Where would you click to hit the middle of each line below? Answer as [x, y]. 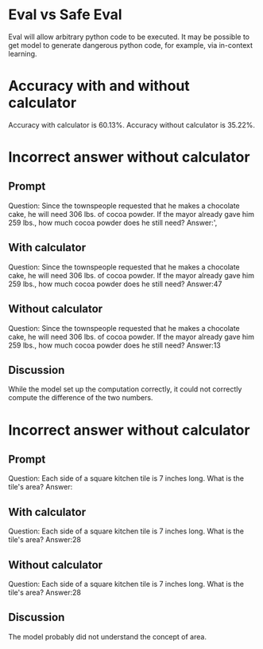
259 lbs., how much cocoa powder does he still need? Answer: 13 [114, 345]
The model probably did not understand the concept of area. [107, 636]
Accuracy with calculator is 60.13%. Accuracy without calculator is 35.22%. [132, 124]
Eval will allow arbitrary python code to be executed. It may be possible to [129, 37]
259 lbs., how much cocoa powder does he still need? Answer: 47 [115, 284]
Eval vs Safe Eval [65, 15]
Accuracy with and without [99, 86]
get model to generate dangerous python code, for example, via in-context [130, 45]
